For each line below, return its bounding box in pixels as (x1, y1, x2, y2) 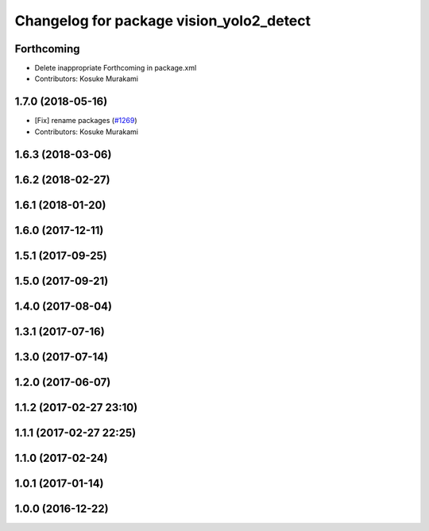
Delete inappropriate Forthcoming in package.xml (34, 63, 197, 73)
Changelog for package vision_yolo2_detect (14, 12, 311, 29)
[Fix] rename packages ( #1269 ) (34, 116, 138, 125)
